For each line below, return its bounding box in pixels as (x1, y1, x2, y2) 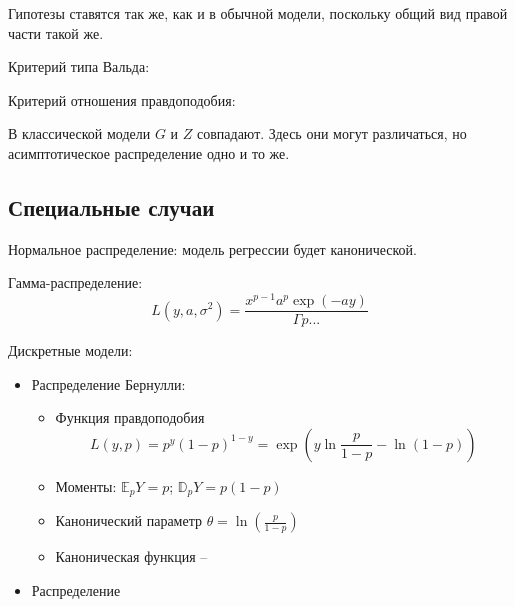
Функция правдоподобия (55, 407, 205, 428)
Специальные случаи (8, 191, 215, 222)
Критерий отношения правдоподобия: (8, 89, 236, 110)
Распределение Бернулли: (31, 373, 186, 394)
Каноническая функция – (55, 546, 208, 567)
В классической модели (8, 123, 151, 144)
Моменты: (55, 475, 117, 496)
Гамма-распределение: (8, 272, 143, 293)
